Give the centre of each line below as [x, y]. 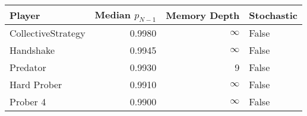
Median [113, 14]
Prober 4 [28, 102]
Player [25, 15]
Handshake [32, 50]
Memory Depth [203, 15]
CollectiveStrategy [48, 33]
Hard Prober [36, 85]
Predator [28, 67]
